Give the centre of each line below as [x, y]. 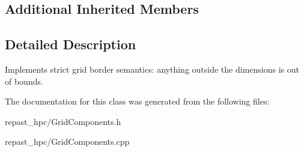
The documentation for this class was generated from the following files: [137, 101]
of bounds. [24, 81]
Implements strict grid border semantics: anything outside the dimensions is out [152, 69]
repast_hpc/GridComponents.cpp [67, 141]
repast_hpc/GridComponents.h [63, 121]
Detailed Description [71, 44]
